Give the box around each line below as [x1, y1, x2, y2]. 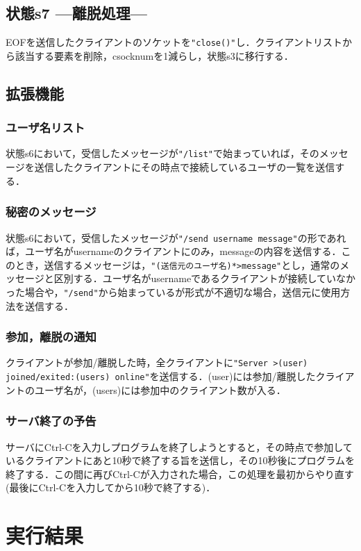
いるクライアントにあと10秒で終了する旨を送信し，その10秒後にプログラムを [6, 453, 355, 468]
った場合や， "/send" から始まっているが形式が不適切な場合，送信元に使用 [6, 285, 341, 299]
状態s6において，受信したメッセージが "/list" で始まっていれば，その [6, 146, 319, 161]
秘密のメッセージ [6, 203, 96, 220]
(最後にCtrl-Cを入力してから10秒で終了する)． [6, 480, 216, 495]
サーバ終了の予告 [6, 412, 96, 429]
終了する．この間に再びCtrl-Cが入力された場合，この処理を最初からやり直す [6, 466, 354, 481]
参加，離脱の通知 [6, 328, 96, 345]
